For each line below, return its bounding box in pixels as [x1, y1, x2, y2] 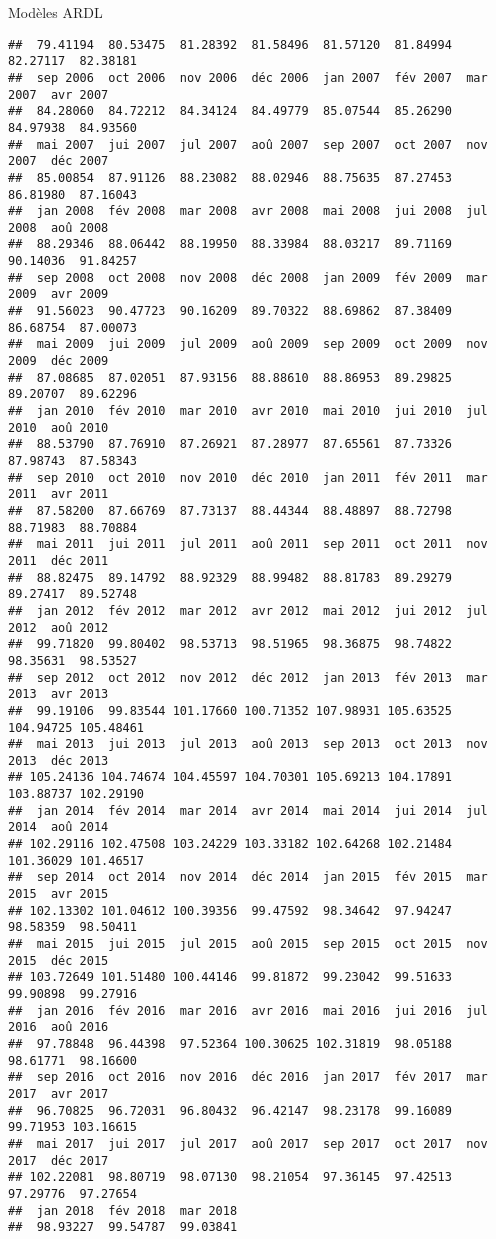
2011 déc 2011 [8, 553, 109, 568]
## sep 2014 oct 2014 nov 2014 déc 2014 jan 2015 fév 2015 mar [8, 870, 488, 885]
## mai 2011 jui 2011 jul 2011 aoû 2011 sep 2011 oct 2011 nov [8, 537, 488, 552]
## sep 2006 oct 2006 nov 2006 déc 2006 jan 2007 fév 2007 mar [8, 70, 488, 85]
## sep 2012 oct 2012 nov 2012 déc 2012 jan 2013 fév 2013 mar [8, 670, 488, 685]
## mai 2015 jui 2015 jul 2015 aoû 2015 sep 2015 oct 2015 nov [8, 937, 488, 952]
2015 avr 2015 [8, 887, 109, 902]
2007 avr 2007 [8, 87, 109, 102]
